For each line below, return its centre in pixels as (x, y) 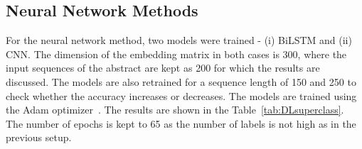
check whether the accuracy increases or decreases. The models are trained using (181, 95)
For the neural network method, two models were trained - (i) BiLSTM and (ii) (179, 40)
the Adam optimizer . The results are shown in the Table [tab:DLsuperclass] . (175, 110)
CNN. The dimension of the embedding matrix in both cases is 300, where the (176, 54)
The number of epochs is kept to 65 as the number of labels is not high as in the (181, 123)
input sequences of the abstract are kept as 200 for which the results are (163, 68)
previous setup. (39, 137)
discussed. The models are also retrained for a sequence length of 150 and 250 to (181, 81)
